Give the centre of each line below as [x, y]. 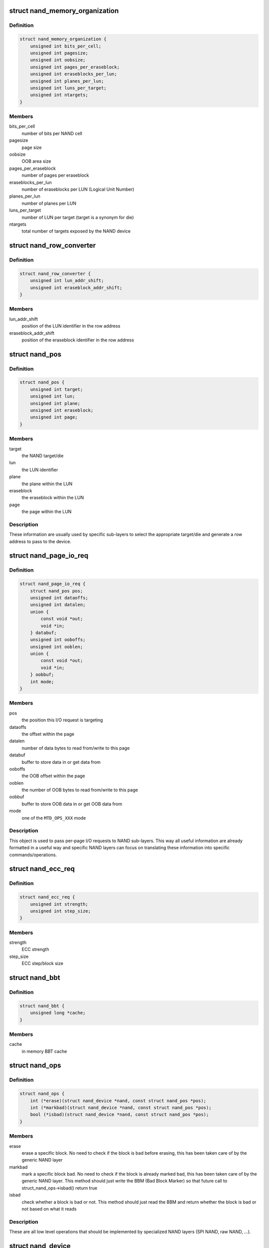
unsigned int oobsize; [58, 60]
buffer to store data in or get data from [61, 762]
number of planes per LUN [49, 203]
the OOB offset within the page [54, 776]
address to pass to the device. [40, 541]
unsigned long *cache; [58, 1013]
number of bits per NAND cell [52, 133]
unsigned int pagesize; [59, 53]
